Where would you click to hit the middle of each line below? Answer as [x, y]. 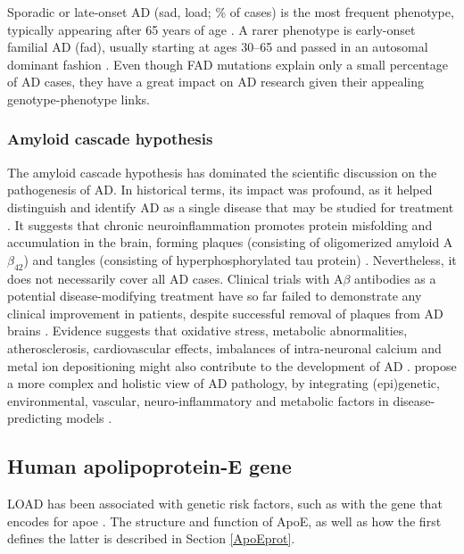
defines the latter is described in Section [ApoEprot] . [151, 538]
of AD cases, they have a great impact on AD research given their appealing [216, 82]
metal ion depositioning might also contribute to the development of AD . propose [232, 365]
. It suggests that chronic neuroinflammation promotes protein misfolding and [220, 224]
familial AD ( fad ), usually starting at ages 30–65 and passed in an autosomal [218, 47]
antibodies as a [395, 278]
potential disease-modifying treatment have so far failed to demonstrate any [215, 296]
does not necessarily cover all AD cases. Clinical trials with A [175, 278]
